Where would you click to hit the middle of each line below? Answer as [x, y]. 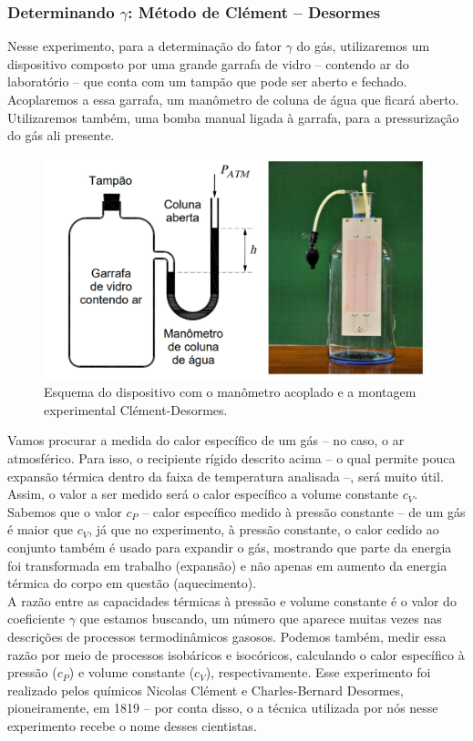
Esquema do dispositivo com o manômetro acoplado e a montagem [230, 392]
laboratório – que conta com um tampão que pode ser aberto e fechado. [207, 81]
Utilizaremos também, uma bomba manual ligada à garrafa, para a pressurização [233, 117]
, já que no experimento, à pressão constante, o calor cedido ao [264, 529]
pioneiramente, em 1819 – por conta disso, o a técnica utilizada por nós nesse [223, 708]
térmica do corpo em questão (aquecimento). [132, 583]
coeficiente [36, 619]
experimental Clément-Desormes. [136, 409]
